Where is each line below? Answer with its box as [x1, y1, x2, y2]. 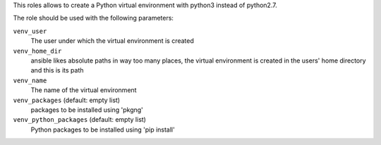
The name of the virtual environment [30, 86, 137, 94]
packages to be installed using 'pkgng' [30, 106, 144, 114]
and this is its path [30, 66, 84, 75]
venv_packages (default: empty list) [13, 96, 120, 104]
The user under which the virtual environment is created [30, 37, 194, 45]
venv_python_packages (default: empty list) [13, 115, 146, 124]
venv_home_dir [13, 46, 62, 55]
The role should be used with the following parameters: [13, 14, 174, 23]
